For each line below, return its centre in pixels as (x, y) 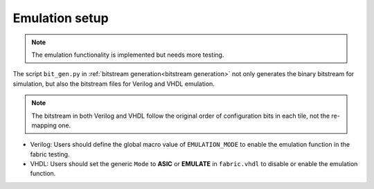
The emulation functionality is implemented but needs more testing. (128, 55)
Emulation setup (61, 18)
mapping (44, 125)
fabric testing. (50, 154)
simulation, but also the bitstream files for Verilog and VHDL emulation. (114, 84)
